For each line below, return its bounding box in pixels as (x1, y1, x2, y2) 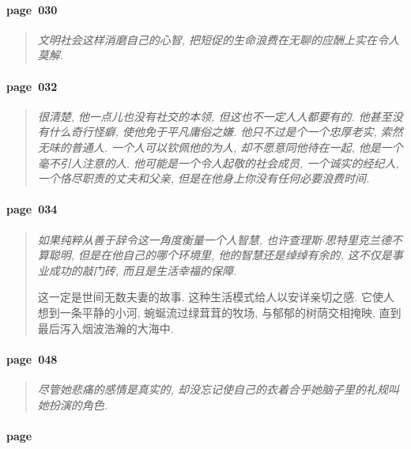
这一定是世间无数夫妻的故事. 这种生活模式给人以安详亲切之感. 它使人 (37, 289, 394, 305)
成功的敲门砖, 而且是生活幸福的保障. (48, 262, 237, 278)
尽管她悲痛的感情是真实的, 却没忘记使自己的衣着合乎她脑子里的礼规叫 (37, 380, 400, 397)
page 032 (6, 77, 58, 94)
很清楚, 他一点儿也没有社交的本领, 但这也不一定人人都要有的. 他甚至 (37, 108, 392, 124)
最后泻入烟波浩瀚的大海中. (37, 319, 174, 336)
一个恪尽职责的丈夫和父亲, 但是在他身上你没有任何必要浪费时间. (37, 170, 370, 187)
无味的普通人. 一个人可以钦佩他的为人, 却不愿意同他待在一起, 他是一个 (37, 138, 403, 155)
